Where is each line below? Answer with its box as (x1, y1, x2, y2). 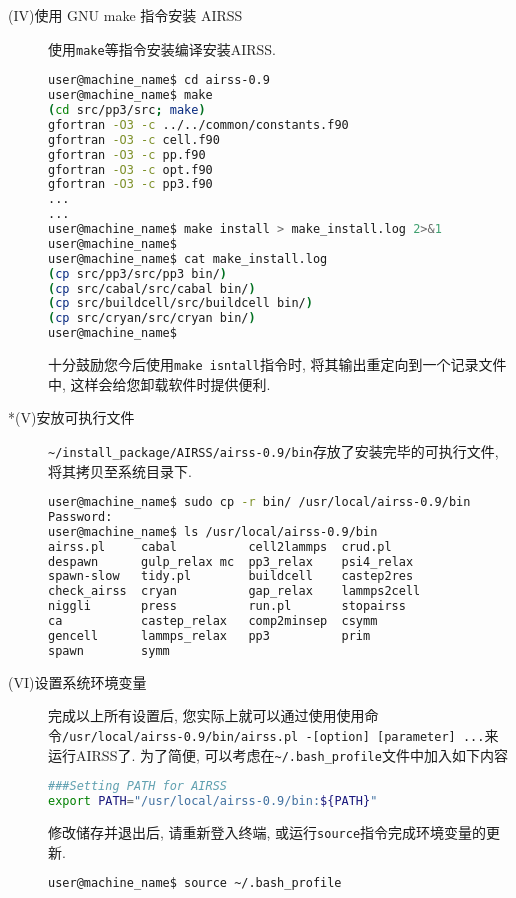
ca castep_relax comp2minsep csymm (48, 614, 378, 629)
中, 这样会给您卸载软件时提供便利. (48, 373, 271, 394)
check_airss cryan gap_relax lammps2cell (48, 584, 421, 599)
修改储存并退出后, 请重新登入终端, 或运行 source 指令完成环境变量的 (48, 821, 487, 842)
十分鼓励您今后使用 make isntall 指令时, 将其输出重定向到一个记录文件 (48, 354, 507, 374)
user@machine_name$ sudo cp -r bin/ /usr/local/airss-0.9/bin (48, 495, 471, 510)
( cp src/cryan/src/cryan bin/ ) (48, 311, 256, 326)
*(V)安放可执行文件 (8, 407, 135, 428)
